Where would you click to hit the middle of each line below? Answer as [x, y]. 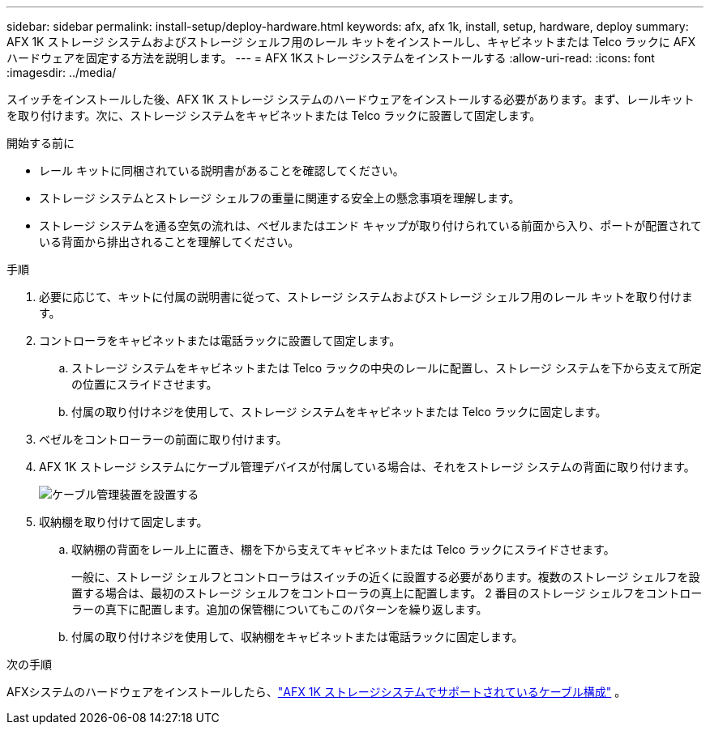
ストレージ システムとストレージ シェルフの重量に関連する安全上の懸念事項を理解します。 [280, 198]
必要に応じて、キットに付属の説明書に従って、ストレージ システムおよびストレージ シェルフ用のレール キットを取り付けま [366, 297]
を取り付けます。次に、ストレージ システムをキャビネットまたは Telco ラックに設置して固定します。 [274, 115]
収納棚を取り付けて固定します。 [124, 522]
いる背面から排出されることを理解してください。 [169, 242]
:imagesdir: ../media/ [62, 72]
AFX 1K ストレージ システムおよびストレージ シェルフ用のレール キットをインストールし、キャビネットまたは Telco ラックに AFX [351, 42]
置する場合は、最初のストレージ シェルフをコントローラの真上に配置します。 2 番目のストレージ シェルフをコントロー [387, 593]
